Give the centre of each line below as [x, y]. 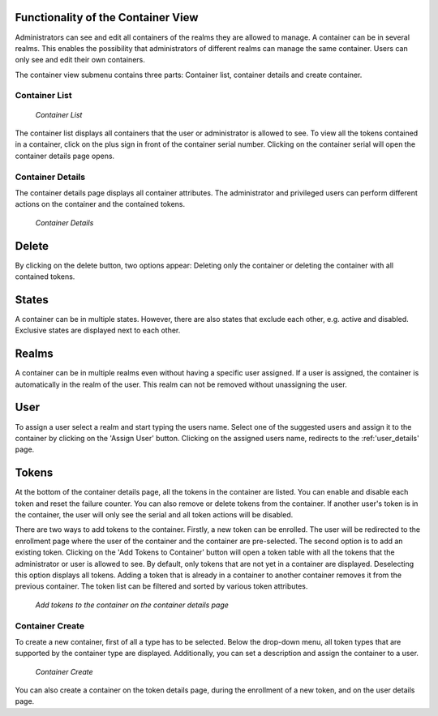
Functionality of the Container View [107, 17]
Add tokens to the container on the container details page [132, 605]
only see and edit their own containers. [80, 60]
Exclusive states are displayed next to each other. [98, 330]
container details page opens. [65, 156]
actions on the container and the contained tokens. [100, 204]
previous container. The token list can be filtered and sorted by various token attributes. [161, 586]
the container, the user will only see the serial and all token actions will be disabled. [154, 514]
